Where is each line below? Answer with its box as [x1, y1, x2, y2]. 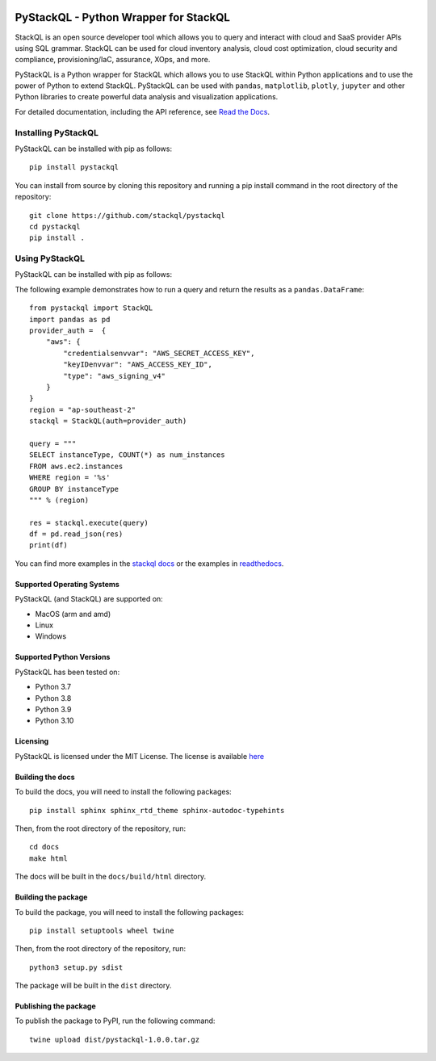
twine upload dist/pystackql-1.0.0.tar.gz [29, 1034, 200, 1044]
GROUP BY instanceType [29, 484, 119, 493]
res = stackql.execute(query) [29, 518, 149, 527]
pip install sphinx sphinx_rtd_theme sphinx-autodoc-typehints [29, 806, 285, 815]
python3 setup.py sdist [29, 962, 124, 972]
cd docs [29, 842, 60, 852]
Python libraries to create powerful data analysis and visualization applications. [15, 92, 279, 102]
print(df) [29, 541, 68, 550]
